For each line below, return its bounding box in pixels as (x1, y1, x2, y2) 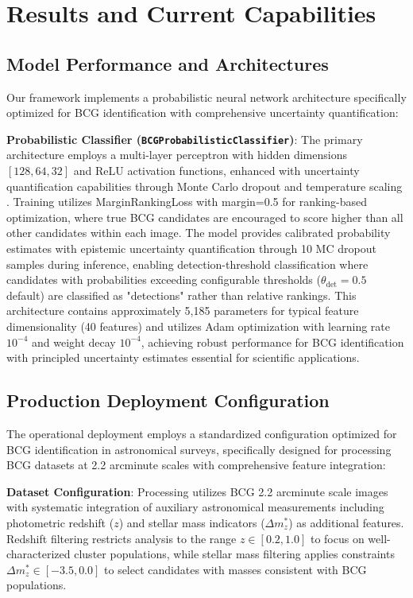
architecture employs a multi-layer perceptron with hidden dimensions (6, 146, 347, 163)
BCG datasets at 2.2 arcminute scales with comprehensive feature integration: (6, 456, 386, 473)
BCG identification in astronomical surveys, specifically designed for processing (6, 441, 392, 457)
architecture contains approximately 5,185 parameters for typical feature (6, 302, 359, 319)
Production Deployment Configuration (6, 388, 330, 413)
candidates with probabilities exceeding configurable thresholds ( (6, 271, 321, 288)
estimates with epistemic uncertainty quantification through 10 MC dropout (6, 239, 376, 256)
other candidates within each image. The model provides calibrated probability (6, 224, 391, 241)
